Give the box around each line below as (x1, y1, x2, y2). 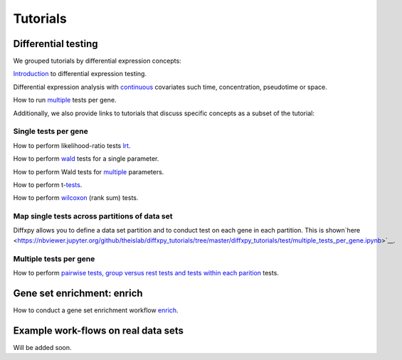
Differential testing (13, 38, 99, 50)
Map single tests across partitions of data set (13, 211, 173, 221)
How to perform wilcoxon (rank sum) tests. (13, 194, 139, 202)
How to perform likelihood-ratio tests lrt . (13, 141, 131, 149)
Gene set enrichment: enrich (13, 287, 143, 299)
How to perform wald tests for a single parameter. (13, 154, 159, 163)
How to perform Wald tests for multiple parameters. (13, 167, 164, 176)
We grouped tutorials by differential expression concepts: (13, 57, 181, 65)
